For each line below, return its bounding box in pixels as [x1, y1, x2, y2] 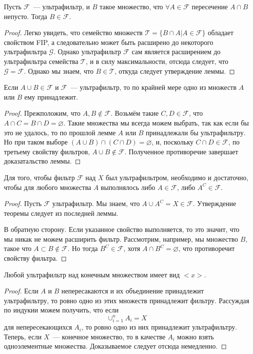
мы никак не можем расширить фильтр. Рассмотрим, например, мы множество [4, 233, 238, 244]
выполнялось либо [100, 182, 156, 192]
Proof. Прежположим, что [4, 108, 81, 118]
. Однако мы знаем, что [23, 65, 94, 76]
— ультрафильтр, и [33, 1, 90, 11]
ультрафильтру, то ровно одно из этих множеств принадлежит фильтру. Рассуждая [4, 295, 250, 305]
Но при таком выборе [4, 137, 68, 147]
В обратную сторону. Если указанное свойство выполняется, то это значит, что [4, 224, 240, 234]
